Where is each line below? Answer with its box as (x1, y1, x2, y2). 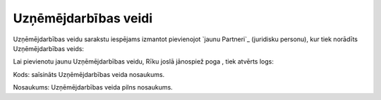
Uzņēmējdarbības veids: (13, 44, 85, 52)
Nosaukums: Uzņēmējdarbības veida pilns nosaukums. (13, 83, 173, 92)
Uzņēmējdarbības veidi (13, 10, 153, 26)
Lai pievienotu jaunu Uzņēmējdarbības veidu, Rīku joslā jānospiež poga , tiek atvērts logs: (13, 57, 274, 66)
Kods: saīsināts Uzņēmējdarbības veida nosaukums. (13, 70, 165, 78)
